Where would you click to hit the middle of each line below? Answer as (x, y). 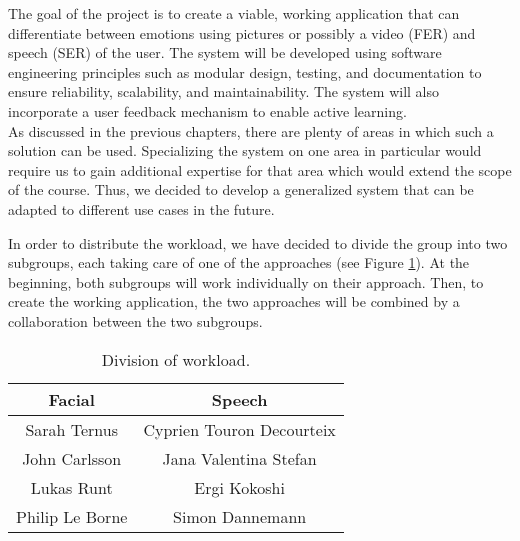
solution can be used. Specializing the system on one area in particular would (245, 150)
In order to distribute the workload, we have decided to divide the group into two (258, 242)
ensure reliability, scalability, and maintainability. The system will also (224, 91)
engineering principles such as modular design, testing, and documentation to (245, 71)
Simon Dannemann (240, 516)
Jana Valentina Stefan (239, 458)
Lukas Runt (71, 487)
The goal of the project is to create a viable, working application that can (234, 13)
